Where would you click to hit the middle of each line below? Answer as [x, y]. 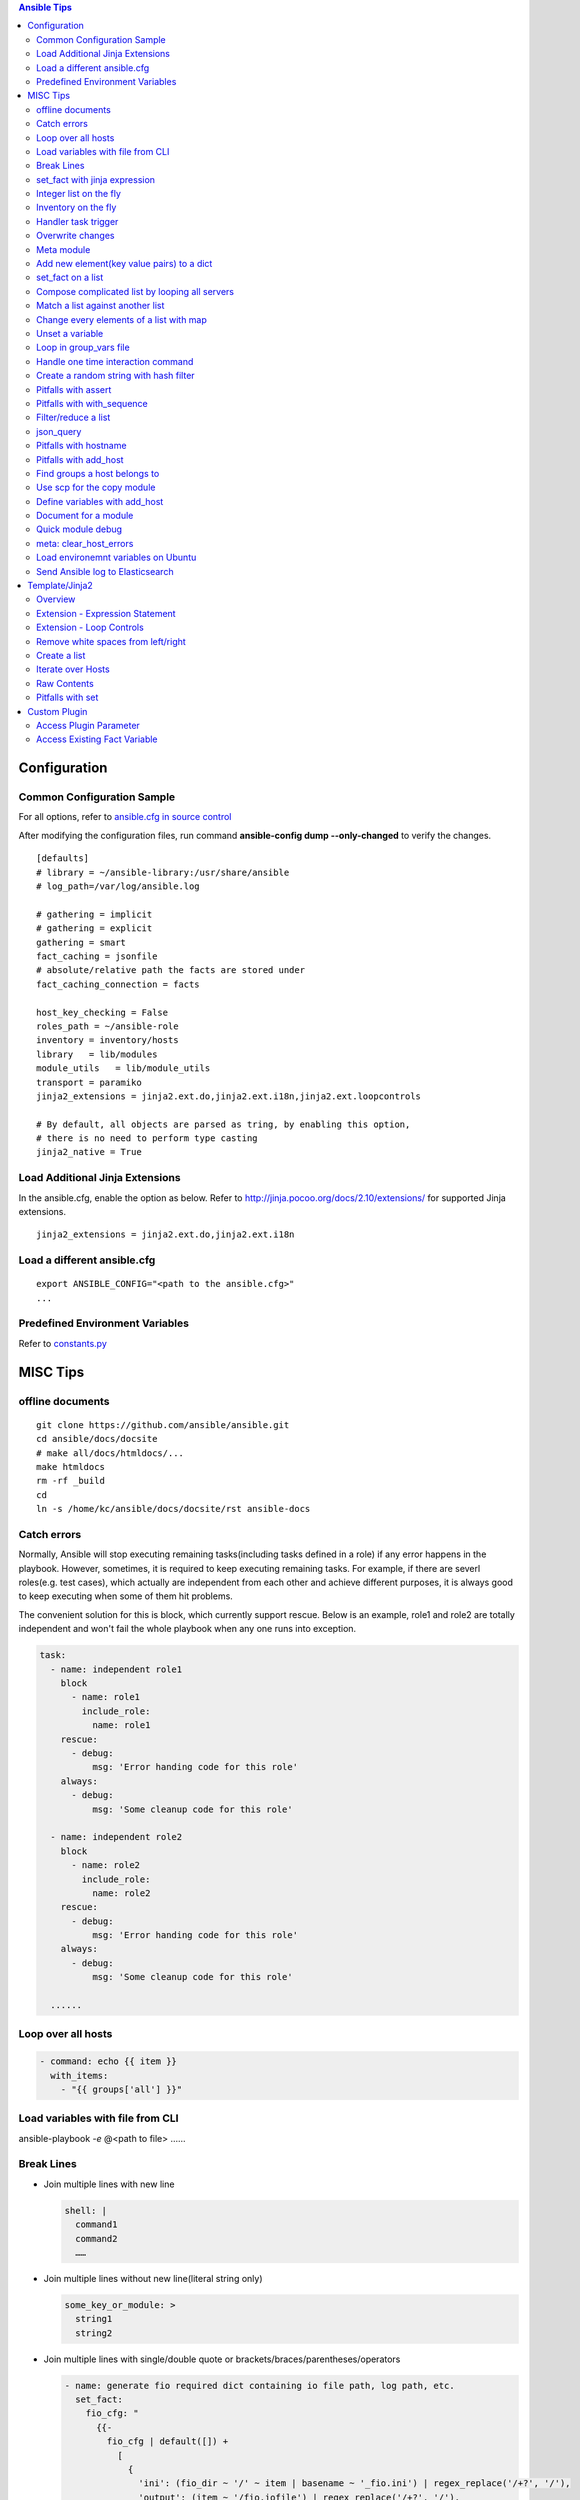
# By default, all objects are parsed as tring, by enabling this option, [223, 1124]
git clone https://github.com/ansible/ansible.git [163, 1424]
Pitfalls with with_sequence [92, 403]
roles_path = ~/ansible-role [107, 1026]
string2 [94, 2333]
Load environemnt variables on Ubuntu [116, 557]
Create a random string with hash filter [115, 376]
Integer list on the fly [79, 194]
